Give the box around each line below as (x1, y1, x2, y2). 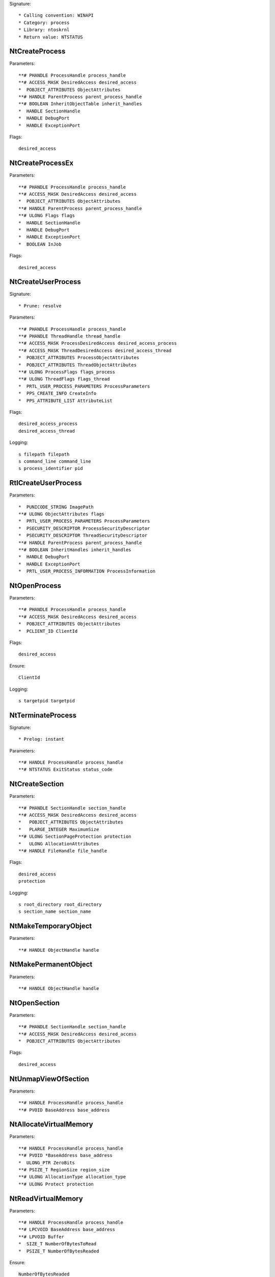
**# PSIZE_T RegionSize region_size (18, 1167, 110, 1172)
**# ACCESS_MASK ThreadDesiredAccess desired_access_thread (18, 347, 172, 353)
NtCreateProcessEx (9, 159, 74, 168)
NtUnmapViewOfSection (9, 1074, 89, 1083)
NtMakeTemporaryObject (9, 922, 92, 931)
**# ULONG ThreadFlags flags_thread (18, 376, 110, 382)
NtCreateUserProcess (9, 277, 81, 286)
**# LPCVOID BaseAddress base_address (18, 1226, 116, 1233)
